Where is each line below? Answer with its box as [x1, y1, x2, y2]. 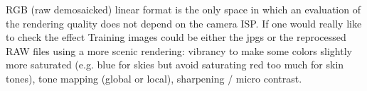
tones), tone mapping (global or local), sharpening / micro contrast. [6, 71, 302, 85]
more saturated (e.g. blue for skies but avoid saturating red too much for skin [6, 57, 344, 72]
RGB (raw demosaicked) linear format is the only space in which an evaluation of [6, 2, 361, 16]
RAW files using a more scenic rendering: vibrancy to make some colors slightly [6, 43, 352, 58]
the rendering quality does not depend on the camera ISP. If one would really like [6, 16, 362, 30]
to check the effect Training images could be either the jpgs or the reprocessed [6, 30, 346, 44]
